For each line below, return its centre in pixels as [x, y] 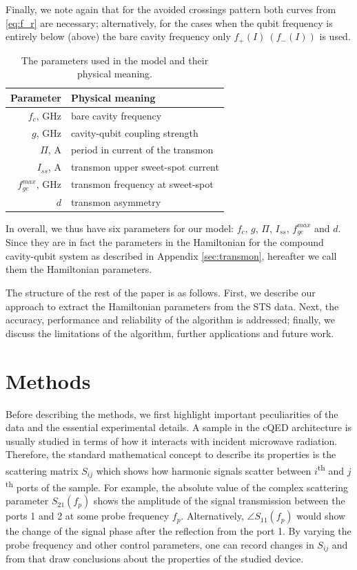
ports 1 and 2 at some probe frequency [88, 516]
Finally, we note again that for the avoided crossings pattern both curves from [171, 9]
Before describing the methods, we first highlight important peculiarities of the [172, 414]
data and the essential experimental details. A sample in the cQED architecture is [179, 427]
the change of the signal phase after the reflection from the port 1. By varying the [178, 531]
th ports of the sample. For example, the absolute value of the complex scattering [177, 486]
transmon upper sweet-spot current [145, 167]
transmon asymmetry [116, 201]
